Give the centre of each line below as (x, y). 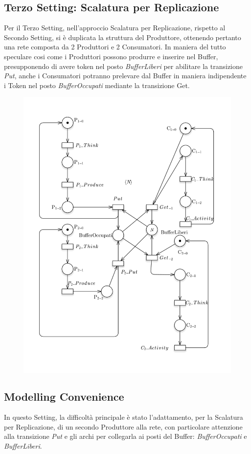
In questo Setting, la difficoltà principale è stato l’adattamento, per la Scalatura (124, 417)
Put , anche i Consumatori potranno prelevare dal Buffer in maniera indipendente (125, 76)
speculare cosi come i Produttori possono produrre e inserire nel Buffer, (111, 56)
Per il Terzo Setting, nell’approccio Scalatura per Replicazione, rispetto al (115, 28)
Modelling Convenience (64, 397)
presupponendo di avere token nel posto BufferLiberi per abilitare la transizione (123, 66)
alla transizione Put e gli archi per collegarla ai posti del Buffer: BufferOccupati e (125, 436)
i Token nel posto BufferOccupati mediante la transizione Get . (97, 85)
